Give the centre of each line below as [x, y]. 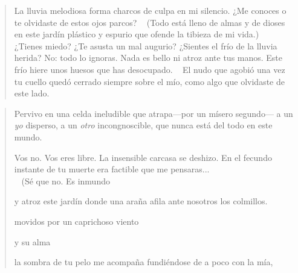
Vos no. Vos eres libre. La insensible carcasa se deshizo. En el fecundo [143, 157]
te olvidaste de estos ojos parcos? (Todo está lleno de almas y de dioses [150, 22]
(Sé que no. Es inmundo [66, 180]
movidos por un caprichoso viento [76, 221]
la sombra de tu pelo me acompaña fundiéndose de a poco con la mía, [144, 262]
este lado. [32, 93]
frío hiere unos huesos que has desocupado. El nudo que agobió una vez [150, 69]
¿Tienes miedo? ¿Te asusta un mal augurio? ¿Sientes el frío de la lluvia [146, 45]
